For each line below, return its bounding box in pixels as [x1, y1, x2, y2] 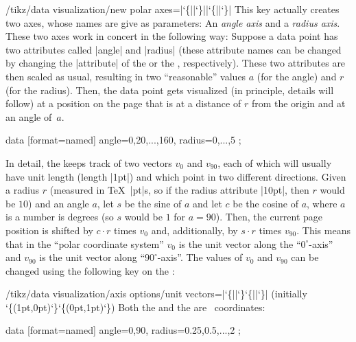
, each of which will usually [217, 155, 332, 170]
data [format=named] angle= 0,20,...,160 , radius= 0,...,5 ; [5, 133, 241, 147]
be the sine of [124, 196, 182, 210]
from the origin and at [251, 96, 346, 111]
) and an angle [28, 196, 89, 210]
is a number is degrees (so [5, 209, 114, 224]
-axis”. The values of [157, 250, 243, 264]
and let [193, 196, 222, 210]
